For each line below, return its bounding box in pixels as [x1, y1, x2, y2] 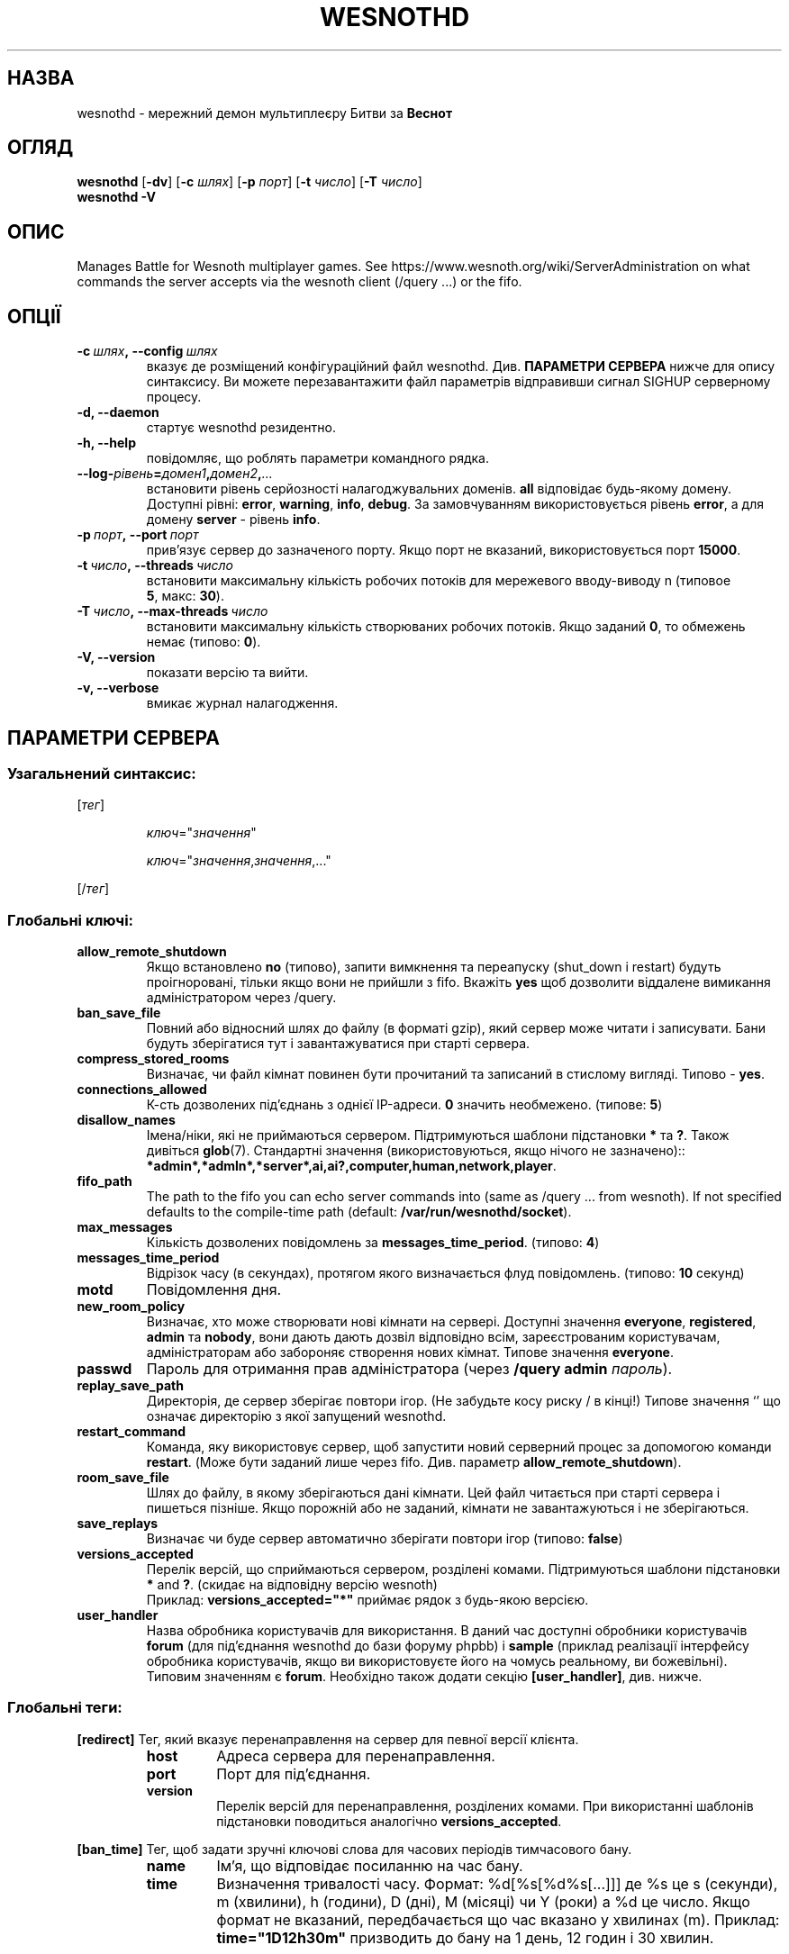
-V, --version [77, 649, 156, 665]
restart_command [77, 1424, 186, 1440]
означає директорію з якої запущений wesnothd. [146, 1408, 447, 1425]
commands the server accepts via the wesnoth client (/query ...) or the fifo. [77, 274, 522, 290]
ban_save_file [77, 1005, 161, 1021]
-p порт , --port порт [77, 527, 199, 543]
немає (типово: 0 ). [146, 634, 261, 650]
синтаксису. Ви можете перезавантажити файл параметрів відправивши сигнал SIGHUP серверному [146, 374, 771, 390]
